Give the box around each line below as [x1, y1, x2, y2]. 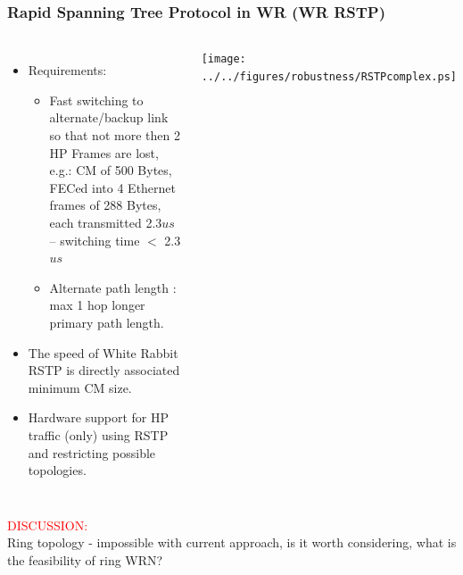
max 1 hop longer [49, 296, 145, 314]
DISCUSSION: [7, 515, 88, 534]
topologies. [28, 461, 87, 479]
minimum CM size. [28, 378, 132, 396]
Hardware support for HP [28, 408, 169, 427]
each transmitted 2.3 [49, 212, 162, 231]
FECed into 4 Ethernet [49, 178, 177, 196]
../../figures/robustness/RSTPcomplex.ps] [201, 70, 458, 83]
